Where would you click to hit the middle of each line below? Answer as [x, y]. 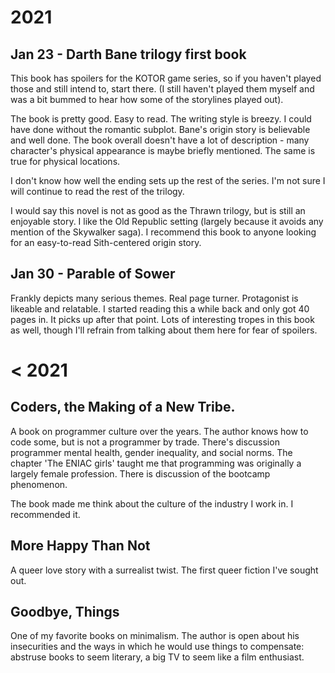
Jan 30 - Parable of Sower [93, 274]
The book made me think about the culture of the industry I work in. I [152, 503]
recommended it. [45, 514]
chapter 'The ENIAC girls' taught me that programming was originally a [156, 463]
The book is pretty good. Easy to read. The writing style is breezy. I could [161, 119]
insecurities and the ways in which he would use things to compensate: [157, 647]
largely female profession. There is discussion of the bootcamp [140, 473]
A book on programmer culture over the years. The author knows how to [159, 431]
